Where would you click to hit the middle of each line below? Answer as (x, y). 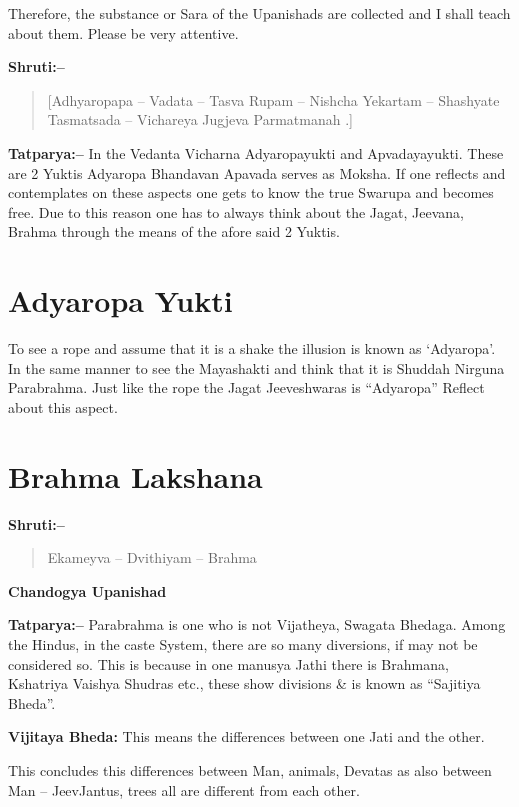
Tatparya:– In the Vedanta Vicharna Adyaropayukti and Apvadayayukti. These (256, 152)
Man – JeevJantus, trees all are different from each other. (184, 789)
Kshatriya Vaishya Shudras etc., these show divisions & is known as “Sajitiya (244, 683)
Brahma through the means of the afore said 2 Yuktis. (174, 231)
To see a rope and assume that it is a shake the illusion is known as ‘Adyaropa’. (252, 348)
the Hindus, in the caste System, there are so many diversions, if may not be (243, 643)
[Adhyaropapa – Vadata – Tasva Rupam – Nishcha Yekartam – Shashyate (273, 99)
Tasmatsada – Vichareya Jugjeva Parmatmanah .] (200, 119)
